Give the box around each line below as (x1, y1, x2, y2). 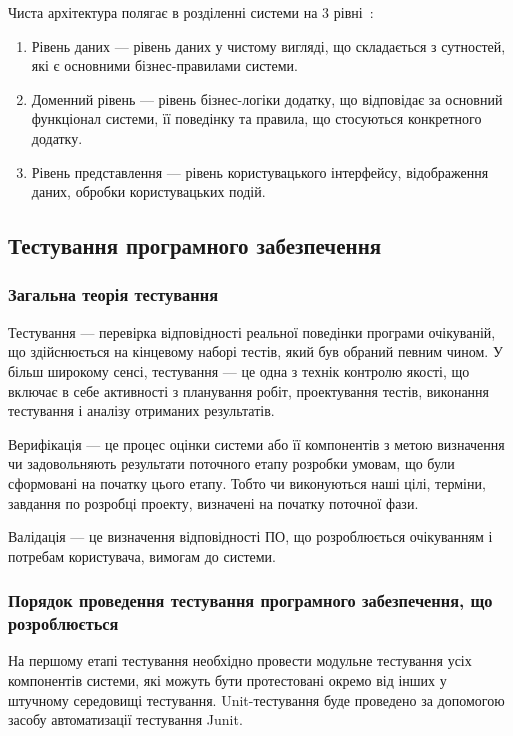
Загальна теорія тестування (8, 282, 218, 307)
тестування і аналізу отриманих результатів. (8, 400, 275, 421)
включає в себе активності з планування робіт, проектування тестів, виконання (8, 380, 490, 401)
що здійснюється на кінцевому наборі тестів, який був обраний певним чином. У (8, 341, 503, 362)
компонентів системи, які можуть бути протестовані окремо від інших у (8, 670, 447, 691)
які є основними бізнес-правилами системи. (31, 55, 298, 76)
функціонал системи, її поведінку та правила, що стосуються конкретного (31, 108, 482, 129)
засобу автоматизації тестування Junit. (8, 709, 243, 730)
